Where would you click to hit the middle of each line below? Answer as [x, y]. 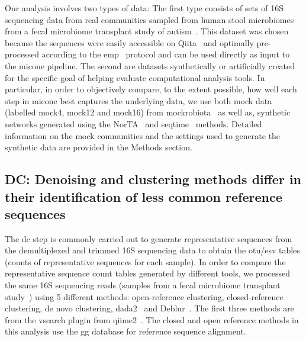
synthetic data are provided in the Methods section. [99, 147]
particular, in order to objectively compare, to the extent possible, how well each [151, 89]
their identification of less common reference [144, 196]
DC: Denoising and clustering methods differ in [153, 179]
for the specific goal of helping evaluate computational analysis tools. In [135, 77]
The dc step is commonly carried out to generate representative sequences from [149, 238]
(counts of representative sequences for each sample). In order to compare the [145, 261]
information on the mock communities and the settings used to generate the [143, 135]
